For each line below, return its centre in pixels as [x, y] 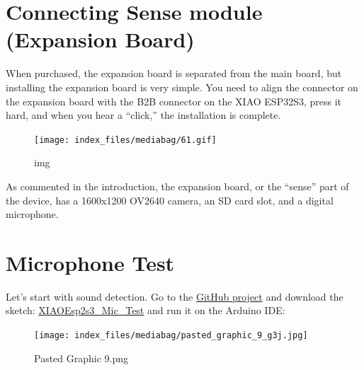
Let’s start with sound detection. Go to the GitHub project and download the [175, 296]
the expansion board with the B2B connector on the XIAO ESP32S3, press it [174, 101]
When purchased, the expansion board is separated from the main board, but [174, 73]
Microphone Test [90, 262]
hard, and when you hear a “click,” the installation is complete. [143, 115]
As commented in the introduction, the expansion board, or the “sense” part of [177, 186]
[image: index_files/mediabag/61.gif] [125, 140]
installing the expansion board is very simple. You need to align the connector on [182, 87]
